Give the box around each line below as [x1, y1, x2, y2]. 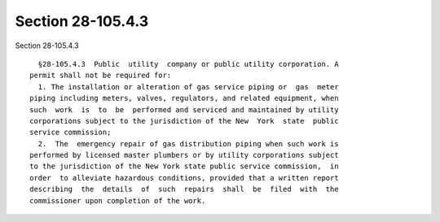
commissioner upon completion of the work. [29, 196, 206, 205]
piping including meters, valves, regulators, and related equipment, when [29, 94, 339, 103]
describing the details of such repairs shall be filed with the [29, 185, 339, 194]
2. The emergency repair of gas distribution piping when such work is [37, 139, 339, 148]
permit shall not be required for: [29, 71, 172, 81]
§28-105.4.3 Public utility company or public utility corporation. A [37, 59, 339, 68]
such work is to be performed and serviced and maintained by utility [29, 105, 339, 114]
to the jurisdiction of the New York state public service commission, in [29, 162, 339, 171]
